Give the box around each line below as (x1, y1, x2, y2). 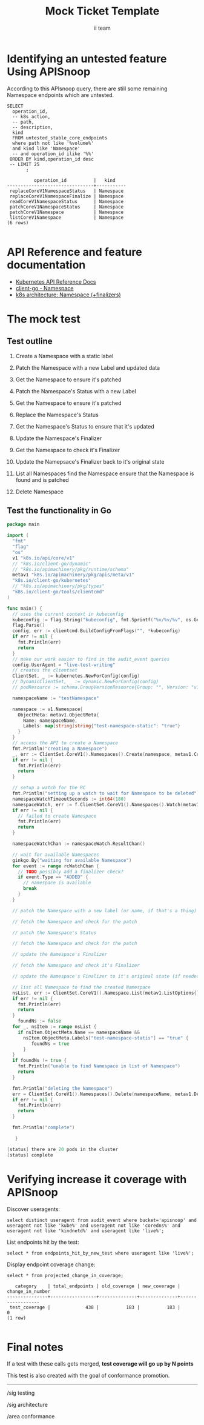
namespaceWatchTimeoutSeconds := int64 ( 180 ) (12, 796, 127, 802)
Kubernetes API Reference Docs (15, 278, 96, 285)
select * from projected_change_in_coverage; (7, 1272, 123, 1278)
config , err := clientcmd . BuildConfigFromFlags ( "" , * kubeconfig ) (12, 628, 181, 634)
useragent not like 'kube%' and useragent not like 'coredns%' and (7, 1223, 181, 1229)
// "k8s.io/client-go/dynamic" (12, 561, 91, 567)
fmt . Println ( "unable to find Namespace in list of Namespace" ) (18, 1063, 181, 1069)
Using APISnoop (7, 65, 91, 78)
